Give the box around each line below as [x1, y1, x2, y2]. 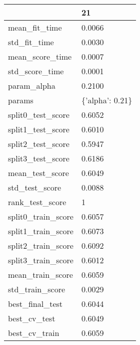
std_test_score [8, 182, 61, 193]
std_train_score [8, 283, 65, 295]
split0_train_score [8, 211, 73, 222]
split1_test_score [8, 123, 69, 135]
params [8, 94, 33, 106]
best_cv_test [8, 312, 55, 324]
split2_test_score [8, 138, 69, 149]
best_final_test [8, 298, 63, 309]
